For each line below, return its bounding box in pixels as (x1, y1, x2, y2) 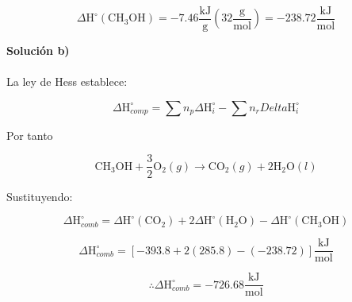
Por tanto (6, 126, 53, 143)
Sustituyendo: (6, 188, 73, 204)
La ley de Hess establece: (6, 73, 128, 90)
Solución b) (6, 42, 70, 59)
